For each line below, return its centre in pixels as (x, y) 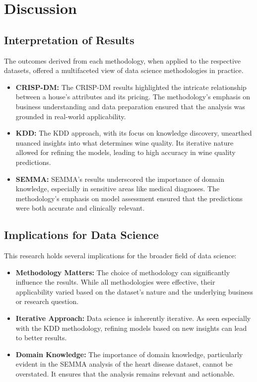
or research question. (47, 301)
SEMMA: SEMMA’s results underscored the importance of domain (120, 179)
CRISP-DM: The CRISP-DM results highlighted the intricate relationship (131, 87)
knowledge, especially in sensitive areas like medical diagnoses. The (118, 189)
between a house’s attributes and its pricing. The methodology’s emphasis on (133, 97)
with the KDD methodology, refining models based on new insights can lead (131, 328)
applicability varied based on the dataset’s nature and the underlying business (134, 291)
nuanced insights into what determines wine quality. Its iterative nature (125, 142)
